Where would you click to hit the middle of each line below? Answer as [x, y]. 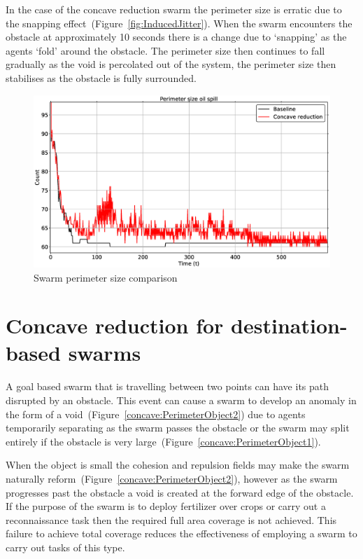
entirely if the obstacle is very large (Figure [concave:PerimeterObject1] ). [163, 441]
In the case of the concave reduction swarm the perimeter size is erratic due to [174, 9]
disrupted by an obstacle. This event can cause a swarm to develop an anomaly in [181, 400]
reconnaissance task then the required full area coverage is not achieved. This [171, 519]
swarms [105, 353]
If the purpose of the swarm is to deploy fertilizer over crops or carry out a [166, 506]
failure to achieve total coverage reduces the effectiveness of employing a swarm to [181, 533]
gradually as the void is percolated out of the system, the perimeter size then [171, 64]
